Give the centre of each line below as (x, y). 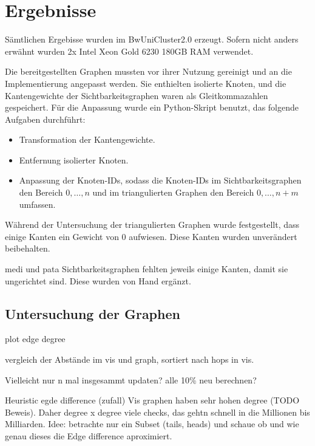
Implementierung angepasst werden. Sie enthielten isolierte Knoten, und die (146, 83)
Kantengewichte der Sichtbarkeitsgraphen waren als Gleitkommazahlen (137, 95)
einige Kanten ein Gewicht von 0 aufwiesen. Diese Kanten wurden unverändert (151, 236)
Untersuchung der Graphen (93, 313)
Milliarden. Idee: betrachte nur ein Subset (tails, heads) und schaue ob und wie (152, 424)
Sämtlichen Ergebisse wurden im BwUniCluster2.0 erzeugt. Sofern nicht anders (152, 39)
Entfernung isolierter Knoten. (74, 160)
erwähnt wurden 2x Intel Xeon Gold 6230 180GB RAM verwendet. (129, 51)
